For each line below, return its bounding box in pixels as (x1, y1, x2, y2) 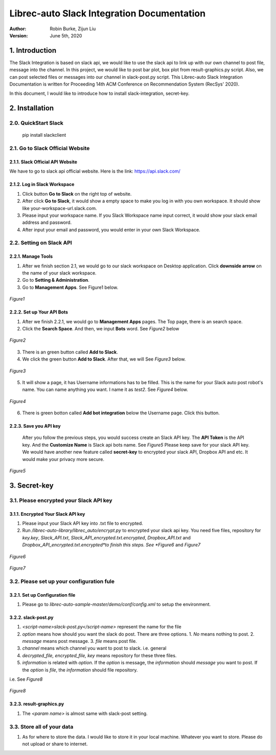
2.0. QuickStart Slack (9, 119, 64, 127)
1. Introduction (9, 46, 56, 55)
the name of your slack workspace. (22, 270, 97, 276)
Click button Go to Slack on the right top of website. (22, 191, 132, 197)
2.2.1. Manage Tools (9, 254, 53, 260)
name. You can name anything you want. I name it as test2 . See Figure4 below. (22, 387, 189, 393)
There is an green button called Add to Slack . (22, 349, 118, 355)
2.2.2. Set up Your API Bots (9, 309, 68, 315)
